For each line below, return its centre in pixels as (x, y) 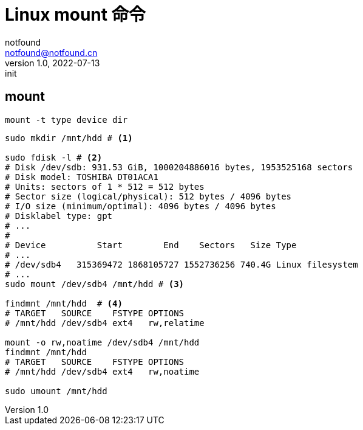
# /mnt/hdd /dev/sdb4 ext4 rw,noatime (102, 371)
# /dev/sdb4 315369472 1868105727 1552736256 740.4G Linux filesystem (181, 264)
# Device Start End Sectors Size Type (151, 245)
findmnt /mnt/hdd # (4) (64, 303)
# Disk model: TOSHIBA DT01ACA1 (82, 177)
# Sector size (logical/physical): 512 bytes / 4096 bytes (148, 196)
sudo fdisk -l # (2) (54, 157)
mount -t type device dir (66, 120)
